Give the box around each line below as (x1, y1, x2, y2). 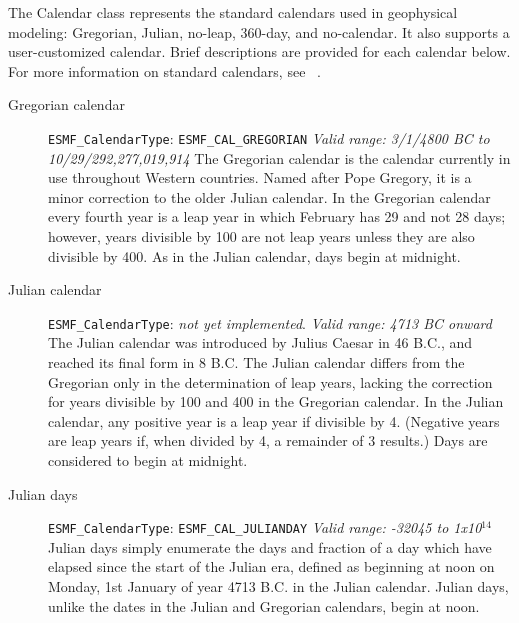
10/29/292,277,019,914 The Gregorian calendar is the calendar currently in (48, 147, 511, 168)
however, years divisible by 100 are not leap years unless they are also (48, 226, 475, 246)
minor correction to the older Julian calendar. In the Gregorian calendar (48, 186, 491, 207)
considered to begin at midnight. (48, 450, 248, 470)
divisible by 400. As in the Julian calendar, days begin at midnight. (48, 245, 461, 266)
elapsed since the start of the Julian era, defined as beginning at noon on (48, 556, 495, 577)
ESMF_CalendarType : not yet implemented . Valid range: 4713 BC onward (48, 312, 492, 333)
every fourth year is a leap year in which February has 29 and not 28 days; (48, 206, 506, 227)
